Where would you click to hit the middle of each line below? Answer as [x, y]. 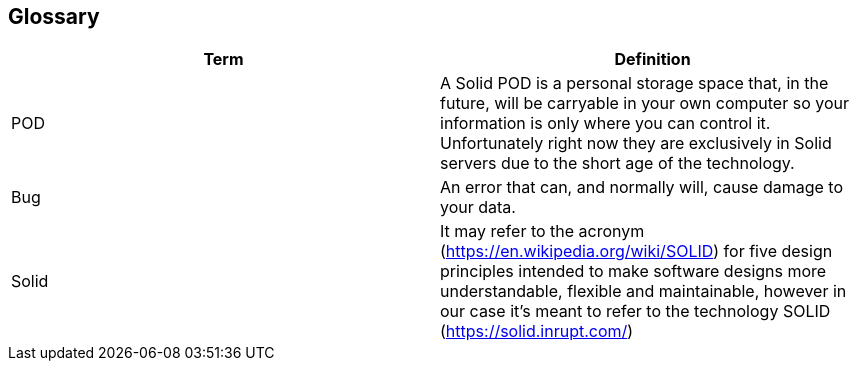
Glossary [54, 16]
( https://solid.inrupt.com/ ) [537, 331]
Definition [652, 59]
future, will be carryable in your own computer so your [645, 103]
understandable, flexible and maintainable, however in [643, 291]
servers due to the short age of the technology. [617, 163]
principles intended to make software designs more [633, 271]
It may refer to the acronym [542, 231]
